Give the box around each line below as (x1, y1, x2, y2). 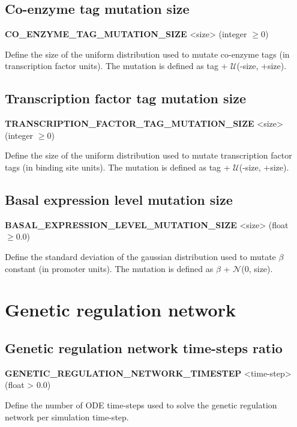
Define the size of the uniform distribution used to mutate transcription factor (5, 149, 292, 162)
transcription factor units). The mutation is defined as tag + (5, 59, 228, 72)
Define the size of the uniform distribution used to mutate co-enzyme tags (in (5, 47, 290, 60)
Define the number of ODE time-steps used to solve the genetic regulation (5, 398, 277, 411)
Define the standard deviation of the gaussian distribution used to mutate (5, 250, 276, 262)
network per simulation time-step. (5, 410, 129, 423)
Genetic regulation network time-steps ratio (5, 338, 283, 357)
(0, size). (241, 262, 273, 274)
